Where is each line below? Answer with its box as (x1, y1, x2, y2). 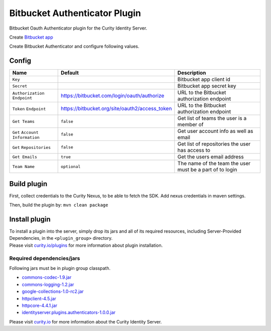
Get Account (12, 129, 39, 135)
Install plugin (9, 215, 51, 223)
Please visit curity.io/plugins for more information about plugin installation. (9, 242, 163, 248)
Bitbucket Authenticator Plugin (9, 8, 142, 19)
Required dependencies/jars (9, 255, 80, 262)
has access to (177, 147, 211, 154)
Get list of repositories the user (177, 140, 251, 147)
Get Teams (12, 118, 35, 124)
